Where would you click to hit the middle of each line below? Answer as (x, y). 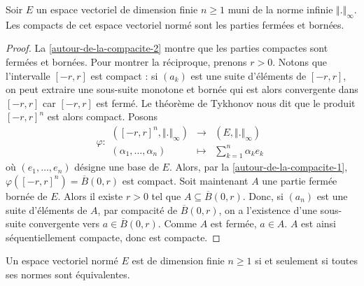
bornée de (27, 195)
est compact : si (124, 75)
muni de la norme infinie (280, 9)
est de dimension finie (178, 260)
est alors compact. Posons (103, 116)
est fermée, (233, 223)
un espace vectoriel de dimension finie (117, 9)
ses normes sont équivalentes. (68, 274)
